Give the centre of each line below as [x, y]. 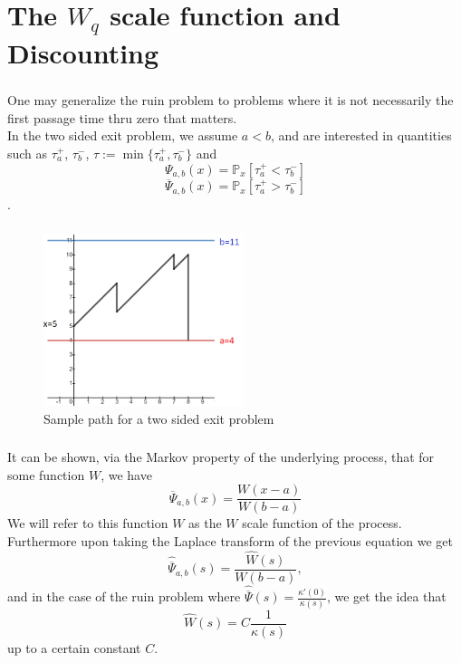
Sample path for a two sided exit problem [159, 418]
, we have [126, 474]
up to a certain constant [74, 647]
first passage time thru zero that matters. [122, 117]
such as [28, 153]
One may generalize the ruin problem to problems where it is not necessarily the [230, 100]
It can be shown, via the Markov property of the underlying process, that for [221, 457]
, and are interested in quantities [361, 135]
